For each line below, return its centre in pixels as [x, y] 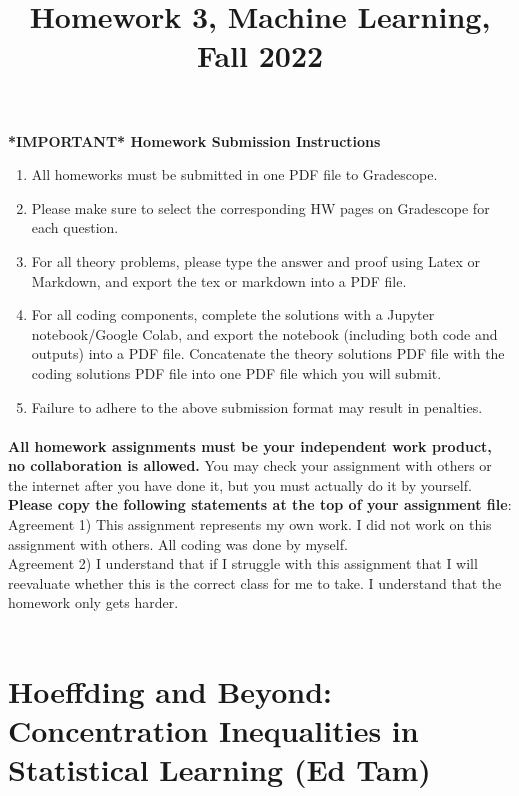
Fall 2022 [260, 55]
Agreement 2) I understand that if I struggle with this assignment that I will [243, 563]
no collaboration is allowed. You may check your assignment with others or [250, 465]
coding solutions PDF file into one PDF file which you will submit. [236, 372]
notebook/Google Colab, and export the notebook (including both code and [264, 333]
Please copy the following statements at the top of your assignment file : [260, 504]
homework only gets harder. [93, 602]
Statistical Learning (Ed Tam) [219, 769]
